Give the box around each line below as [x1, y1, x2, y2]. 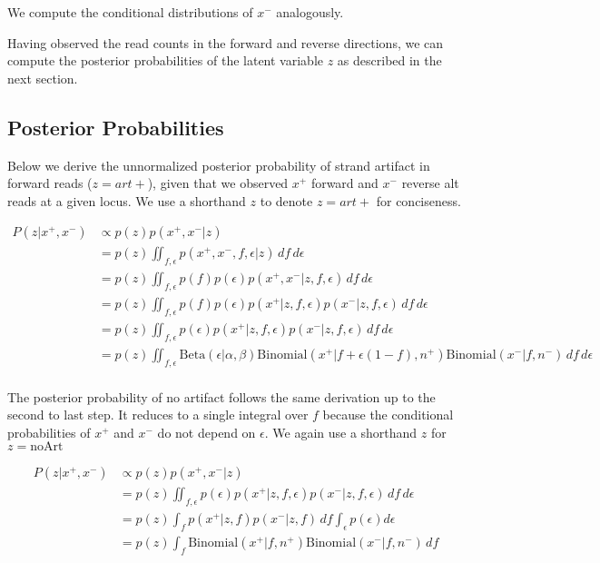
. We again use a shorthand [264, 422, 418, 441]
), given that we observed [147, 173, 289, 193]
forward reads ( [7, 173, 93, 193]
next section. [7, 68, 78, 87]
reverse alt [401, 173, 459, 193]
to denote [260, 191, 313, 210]
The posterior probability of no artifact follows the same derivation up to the [7, 387, 436, 406]
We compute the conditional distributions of [7, 3, 253, 21]
